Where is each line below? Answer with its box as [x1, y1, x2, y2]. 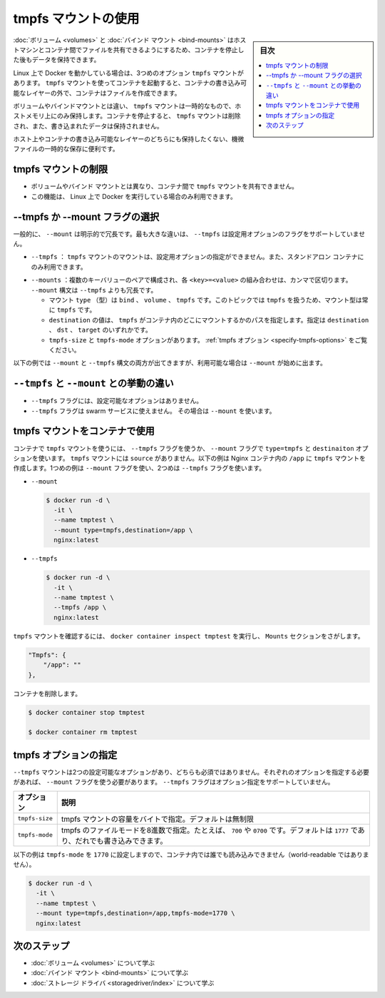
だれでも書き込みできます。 [75, 835, 168, 845]
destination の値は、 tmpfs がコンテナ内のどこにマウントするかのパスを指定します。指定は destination [48, 315, 369, 324]
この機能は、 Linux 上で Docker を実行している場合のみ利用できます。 [31, 192, 237, 200]
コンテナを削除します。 [13, 689, 82, 698]
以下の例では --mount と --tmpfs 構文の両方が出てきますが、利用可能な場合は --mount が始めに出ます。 [13, 359, 327, 367]
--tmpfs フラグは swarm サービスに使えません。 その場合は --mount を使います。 [31, 407, 276, 415]
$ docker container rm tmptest [28, 728, 138, 736]
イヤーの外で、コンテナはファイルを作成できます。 [31, 88, 181, 97]
